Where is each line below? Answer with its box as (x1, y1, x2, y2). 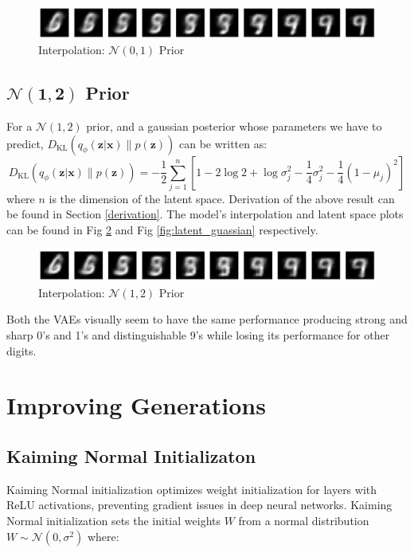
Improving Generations (6, 389, 266, 422)
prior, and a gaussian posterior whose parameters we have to (86, 117, 382, 134)
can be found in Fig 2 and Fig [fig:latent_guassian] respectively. (6, 222, 318, 238)
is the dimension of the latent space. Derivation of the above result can (49, 190, 395, 206)
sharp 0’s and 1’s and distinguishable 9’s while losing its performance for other (6, 327, 390, 343)
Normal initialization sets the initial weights (6, 512, 221, 528)
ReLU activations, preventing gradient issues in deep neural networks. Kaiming (6, 496, 393, 513)
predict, (6, 135, 44, 151)
